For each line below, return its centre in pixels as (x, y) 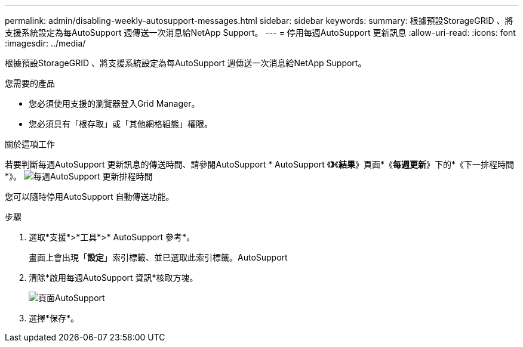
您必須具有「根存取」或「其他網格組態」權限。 (121, 124)
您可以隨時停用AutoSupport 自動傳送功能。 (90, 196)
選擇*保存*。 (54, 318)
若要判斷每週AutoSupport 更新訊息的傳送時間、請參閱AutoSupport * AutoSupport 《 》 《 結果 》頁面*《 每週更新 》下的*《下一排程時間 (259, 164)
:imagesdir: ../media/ (45, 43)
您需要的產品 (30, 83)
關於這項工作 (30, 144)
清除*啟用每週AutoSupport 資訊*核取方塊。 (113, 278)
